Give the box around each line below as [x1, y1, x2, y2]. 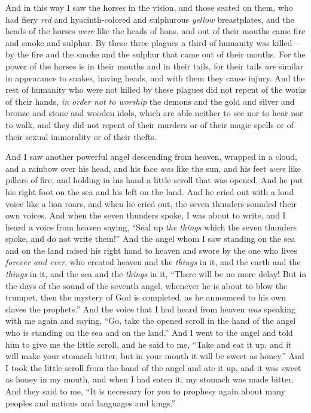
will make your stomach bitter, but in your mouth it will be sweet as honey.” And [5, 350, 304, 362]
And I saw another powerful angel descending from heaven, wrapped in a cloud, [5, 150, 297, 163]
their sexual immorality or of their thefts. [5, 130, 157, 142]
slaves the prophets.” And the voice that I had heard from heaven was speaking [5, 302, 295, 315]
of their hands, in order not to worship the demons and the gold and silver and [5, 95, 295, 107]
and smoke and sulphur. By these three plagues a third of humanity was [5, 36, 270, 48]
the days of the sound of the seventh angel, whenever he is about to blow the [5, 279, 288, 291]
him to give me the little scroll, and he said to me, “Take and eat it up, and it [5, 338, 292, 350]
